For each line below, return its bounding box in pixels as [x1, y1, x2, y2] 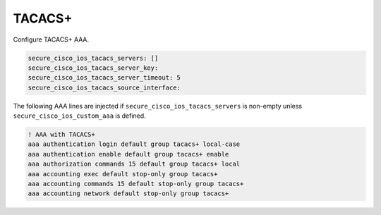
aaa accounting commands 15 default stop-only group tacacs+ [28, 180, 244, 188]
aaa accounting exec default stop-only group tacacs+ [28, 170, 218, 178]
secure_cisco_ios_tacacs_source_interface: [28, 83, 181, 92]
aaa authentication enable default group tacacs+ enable [28, 150, 229, 158]
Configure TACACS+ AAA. [13, 35, 90, 44]
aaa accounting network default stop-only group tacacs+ [28, 190, 229, 197]
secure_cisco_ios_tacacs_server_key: [28, 63, 159, 72]
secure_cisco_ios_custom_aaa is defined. [13, 111, 146, 120]
